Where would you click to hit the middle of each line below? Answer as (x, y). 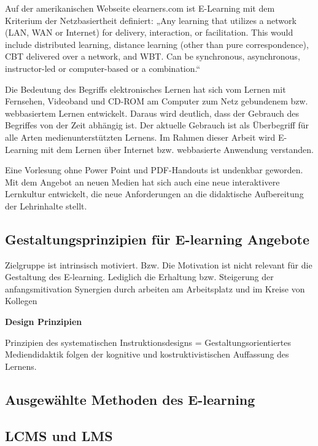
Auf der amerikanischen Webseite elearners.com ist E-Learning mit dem (140, 8)
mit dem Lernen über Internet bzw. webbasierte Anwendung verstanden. (177, 149)
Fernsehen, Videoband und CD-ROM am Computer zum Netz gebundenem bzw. (157, 101)
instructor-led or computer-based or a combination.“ (103, 68)
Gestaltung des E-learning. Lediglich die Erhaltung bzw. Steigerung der (139, 277)
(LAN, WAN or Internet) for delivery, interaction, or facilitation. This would (149, 32)
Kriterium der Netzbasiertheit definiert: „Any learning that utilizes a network (151, 20)
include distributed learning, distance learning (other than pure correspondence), (157, 44)
